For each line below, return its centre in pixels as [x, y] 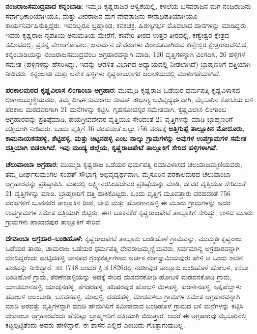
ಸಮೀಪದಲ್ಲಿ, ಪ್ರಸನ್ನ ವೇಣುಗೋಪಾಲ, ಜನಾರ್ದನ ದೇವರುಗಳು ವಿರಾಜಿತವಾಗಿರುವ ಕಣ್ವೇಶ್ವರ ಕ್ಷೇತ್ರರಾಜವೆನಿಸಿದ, [127, 44]
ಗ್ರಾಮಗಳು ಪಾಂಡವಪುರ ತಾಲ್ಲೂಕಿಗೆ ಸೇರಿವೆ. [54, 222]
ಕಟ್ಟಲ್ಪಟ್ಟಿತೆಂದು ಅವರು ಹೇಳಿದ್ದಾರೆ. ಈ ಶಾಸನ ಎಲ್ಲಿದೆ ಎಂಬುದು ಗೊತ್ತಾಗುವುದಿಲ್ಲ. [95, 325]
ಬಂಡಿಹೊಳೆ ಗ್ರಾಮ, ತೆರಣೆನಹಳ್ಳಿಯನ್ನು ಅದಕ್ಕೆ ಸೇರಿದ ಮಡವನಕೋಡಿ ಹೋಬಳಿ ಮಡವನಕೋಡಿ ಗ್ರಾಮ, [119, 277]
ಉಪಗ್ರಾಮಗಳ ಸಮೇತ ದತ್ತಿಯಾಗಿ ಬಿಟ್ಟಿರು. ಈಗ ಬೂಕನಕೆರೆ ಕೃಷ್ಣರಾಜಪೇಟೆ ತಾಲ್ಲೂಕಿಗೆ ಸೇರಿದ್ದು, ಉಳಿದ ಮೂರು [129, 212]
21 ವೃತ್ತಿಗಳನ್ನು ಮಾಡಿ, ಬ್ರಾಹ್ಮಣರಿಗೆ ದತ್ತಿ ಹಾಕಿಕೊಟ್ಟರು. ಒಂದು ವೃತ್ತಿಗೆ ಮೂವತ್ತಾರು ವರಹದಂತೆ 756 [118, 193]
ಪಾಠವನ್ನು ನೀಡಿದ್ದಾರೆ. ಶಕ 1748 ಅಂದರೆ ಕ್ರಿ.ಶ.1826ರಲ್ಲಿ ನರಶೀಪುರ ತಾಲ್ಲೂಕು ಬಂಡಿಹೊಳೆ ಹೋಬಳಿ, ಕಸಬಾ [127, 267]
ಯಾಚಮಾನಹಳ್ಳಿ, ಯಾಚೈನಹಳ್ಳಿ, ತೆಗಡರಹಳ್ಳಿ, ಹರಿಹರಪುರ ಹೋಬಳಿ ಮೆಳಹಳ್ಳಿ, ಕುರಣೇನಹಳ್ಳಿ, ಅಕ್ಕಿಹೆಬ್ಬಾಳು [124, 287]
